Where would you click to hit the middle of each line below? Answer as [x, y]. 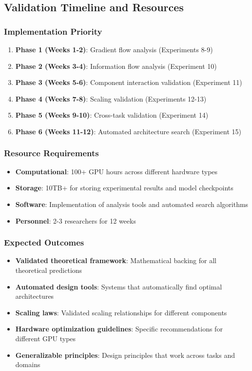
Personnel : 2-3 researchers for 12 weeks [76, 220]
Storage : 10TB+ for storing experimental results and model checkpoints [124, 188]
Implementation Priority [53, 31]
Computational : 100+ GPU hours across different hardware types [116, 171]
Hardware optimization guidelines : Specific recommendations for [119, 329]
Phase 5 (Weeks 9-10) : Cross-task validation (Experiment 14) [112, 115]
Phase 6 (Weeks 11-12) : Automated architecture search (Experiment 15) [128, 131]
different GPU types [46, 338]
